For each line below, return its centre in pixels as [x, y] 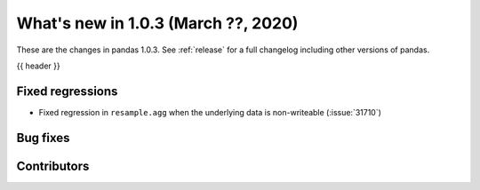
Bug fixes [43, 138]
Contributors [53, 166]
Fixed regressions [67, 91]
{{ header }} [39, 66]
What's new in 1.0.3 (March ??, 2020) [157, 23]
